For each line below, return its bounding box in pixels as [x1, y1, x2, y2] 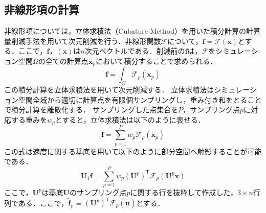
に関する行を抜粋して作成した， [130, 186, 237, 197]
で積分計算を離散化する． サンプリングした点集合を [4, 104, 179, 115]
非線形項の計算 [4, 2, 79, 17]
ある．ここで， [18, 197, 69, 207]
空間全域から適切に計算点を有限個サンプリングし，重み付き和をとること [18, 94, 262, 105]
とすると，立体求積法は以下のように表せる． [55, 114, 205, 125]
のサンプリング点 [69, 186, 127, 197]
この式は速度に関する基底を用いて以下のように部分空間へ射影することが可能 [4, 146, 262, 156]
